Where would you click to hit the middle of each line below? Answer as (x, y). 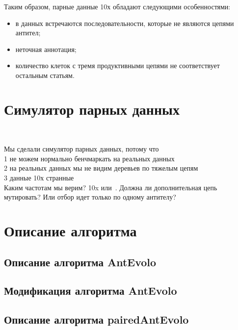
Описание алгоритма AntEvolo (80, 262)
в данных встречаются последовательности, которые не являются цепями (125, 23)
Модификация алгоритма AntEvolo (91, 291)
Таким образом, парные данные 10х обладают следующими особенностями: (117, 6)
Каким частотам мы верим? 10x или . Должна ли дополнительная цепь (111, 187)
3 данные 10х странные (39, 178)
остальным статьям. (45, 75)
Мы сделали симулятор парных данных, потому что (81, 149)
